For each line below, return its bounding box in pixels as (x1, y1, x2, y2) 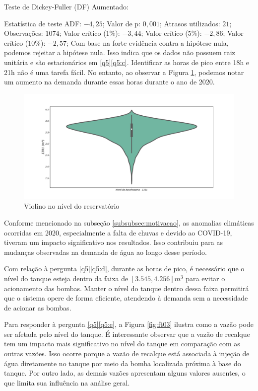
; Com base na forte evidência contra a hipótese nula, (66, 37, 229, 48)
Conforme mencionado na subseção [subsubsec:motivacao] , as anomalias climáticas (4, 217, 254, 228)
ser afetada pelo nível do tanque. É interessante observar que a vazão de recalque (4, 328, 250, 339)
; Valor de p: (102, 18, 141, 28)
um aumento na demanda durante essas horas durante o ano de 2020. (4, 77, 215, 87)
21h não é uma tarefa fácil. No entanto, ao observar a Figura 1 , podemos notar (4, 67, 244, 77)
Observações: (4, 28, 43, 38)
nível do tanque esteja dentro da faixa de (4, 273, 129, 283)
